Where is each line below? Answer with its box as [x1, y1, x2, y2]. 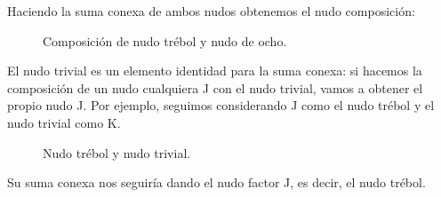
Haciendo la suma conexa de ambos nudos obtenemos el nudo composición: [7, 2, 415, 20]
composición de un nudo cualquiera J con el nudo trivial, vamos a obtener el [7, 78, 423, 97]
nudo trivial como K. [7, 113, 121, 131]
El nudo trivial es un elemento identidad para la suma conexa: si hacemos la [7, 61, 422, 80]
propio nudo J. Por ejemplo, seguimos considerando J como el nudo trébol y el [7, 96, 435, 114]
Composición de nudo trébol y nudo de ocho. [43, 31, 287, 50]
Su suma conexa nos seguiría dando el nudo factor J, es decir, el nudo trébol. [7, 173, 426, 192]
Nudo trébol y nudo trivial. [43, 143, 191, 162]
